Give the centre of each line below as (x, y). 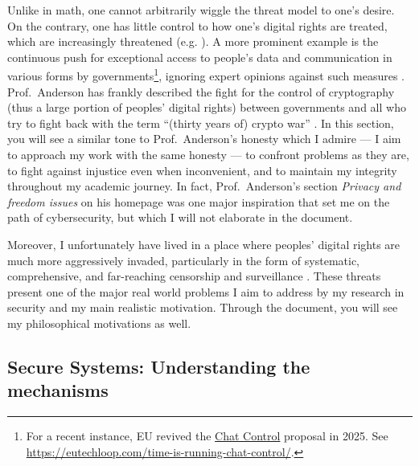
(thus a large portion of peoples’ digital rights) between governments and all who (207, 107)
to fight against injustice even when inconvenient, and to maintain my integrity (202, 170)
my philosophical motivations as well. (99, 323)
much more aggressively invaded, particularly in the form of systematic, (183, 260)
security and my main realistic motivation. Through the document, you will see (203, 307)
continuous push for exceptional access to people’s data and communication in (200, 57)
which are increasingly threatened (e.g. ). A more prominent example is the (193, 41)
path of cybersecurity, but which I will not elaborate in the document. (180, 217)
